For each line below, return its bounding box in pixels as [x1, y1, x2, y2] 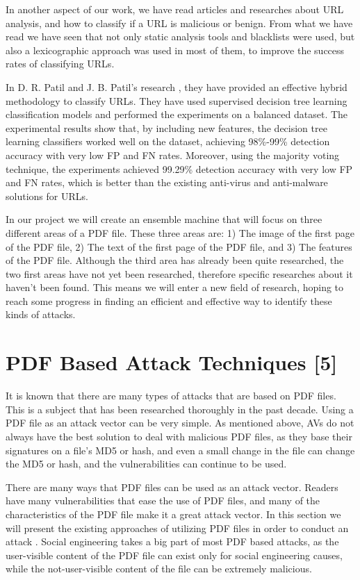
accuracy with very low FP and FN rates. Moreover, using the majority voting [6, 147, 340, 162]
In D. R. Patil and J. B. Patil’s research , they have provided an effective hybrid [6, 79, 347, 94]
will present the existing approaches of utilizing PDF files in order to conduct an [6, 520, 349, 535]
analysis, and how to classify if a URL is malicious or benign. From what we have [6, 15, 353, 30]
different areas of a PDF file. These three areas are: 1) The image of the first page [6, 225, 354, 240]
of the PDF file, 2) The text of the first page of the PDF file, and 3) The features [6, 239, 352, 254]
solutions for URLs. [6, 188, 88, 203]
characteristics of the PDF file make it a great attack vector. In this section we [6, 506, 341, 521]
